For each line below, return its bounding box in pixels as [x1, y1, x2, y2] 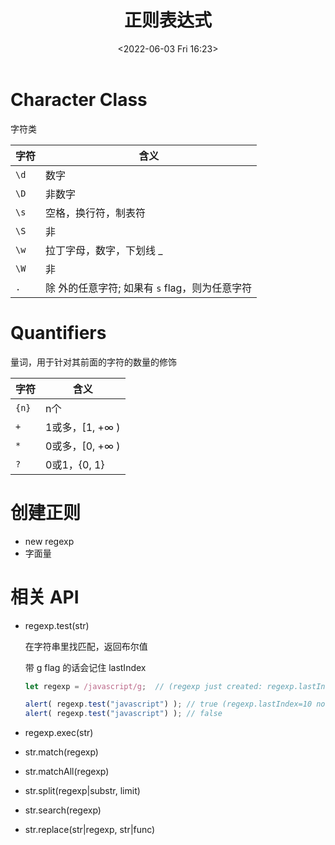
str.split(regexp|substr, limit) [24, 785, 141, 797]
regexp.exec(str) [24, 727, 94, 739]
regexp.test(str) [24, 619, 90, 631]
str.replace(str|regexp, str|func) [24, 824, 156, 836]
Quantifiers [10, 321, 107, 344]
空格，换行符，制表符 [45, 206, 147, 220]
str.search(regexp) [24, 804, 102, 816]
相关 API [10, 586, 80, 608]
